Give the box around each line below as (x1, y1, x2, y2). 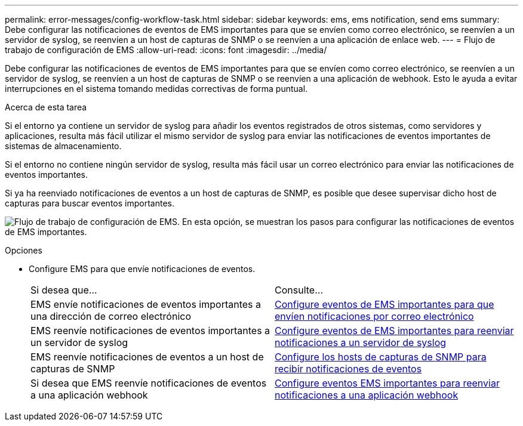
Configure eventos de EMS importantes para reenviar (275, 325, 514, 337)
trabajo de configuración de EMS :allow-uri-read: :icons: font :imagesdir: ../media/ (5, 45, 327, 55)
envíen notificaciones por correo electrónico (275, 310, 474, 322)
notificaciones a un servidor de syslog (275, 337, 447, 348)
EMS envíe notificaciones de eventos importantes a (30, 298, 261, 310)
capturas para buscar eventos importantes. (5, 198, 174, 208)
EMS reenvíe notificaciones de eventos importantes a (30, 325, 270, 337)
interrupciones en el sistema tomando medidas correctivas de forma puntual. (5, 84, 308, 94)
